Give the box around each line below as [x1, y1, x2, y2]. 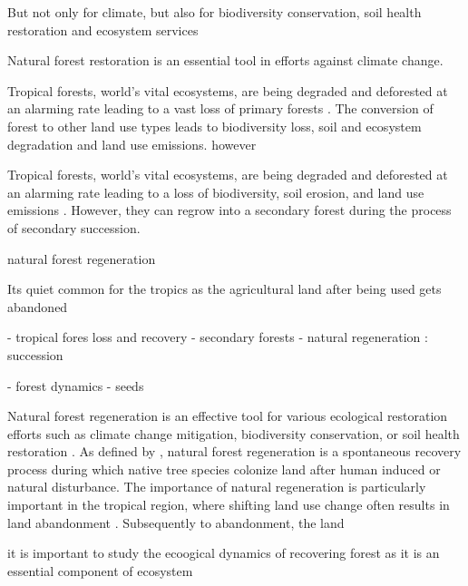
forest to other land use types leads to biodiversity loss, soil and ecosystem [7, 116, 422, 135]
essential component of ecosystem [7, 561, 193, 580]
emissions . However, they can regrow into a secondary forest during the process [7, 200, 452, 220]
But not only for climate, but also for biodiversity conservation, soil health [7, 3, 422, 21]
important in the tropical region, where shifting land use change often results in [7, 495, 450, 514]
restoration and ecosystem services [7, 20, 199, 39]
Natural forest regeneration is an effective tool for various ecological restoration [7, 406, 448, 425]
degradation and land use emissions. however [7, 134, 257, 153]
